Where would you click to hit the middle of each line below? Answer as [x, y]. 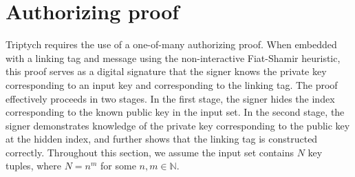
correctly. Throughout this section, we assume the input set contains [150, 152]
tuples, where [34, 166]
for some [118, 166]
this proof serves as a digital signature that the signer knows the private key [166, 71]
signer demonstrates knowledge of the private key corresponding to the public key [178, 125]
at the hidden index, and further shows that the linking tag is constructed [162, 139]
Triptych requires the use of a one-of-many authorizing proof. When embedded [171, 44]
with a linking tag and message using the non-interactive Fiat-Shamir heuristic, [173, 58]
